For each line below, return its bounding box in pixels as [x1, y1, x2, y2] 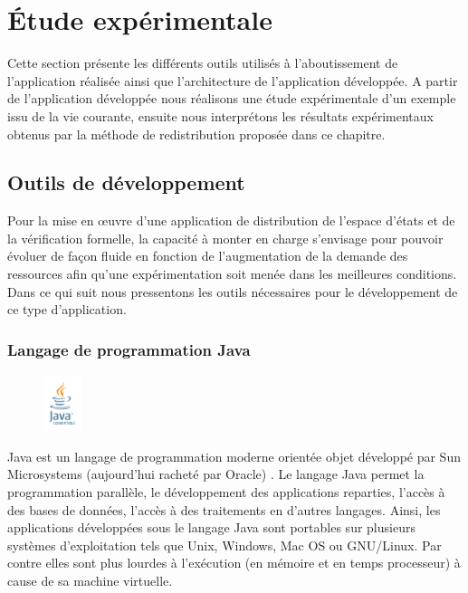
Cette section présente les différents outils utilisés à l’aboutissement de [7, 53, 398, 72]
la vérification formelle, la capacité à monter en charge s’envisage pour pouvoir [7, 228, 444, 247]
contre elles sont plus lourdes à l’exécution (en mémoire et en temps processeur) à [7, 553, 461, 572]
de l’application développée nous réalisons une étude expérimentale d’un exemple [7, 89, 456, 108]
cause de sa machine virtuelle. [7, 571, 173, 590]
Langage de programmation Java [7, 338, 251, 360]
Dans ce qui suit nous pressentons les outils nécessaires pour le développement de [7, 282, 458, 301]
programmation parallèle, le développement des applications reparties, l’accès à [7, 483, 445, 502]
